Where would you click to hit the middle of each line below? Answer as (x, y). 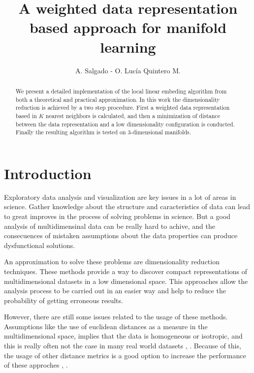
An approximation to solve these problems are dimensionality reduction (112, 262)
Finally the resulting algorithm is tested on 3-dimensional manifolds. (103, 132)
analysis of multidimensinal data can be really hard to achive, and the (110, 226)
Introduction (48, 173)
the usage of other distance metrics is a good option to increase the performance (125, 355)
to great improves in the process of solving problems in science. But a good (117, 216)
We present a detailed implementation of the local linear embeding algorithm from (121, 91)
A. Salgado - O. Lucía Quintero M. (128, 70)
